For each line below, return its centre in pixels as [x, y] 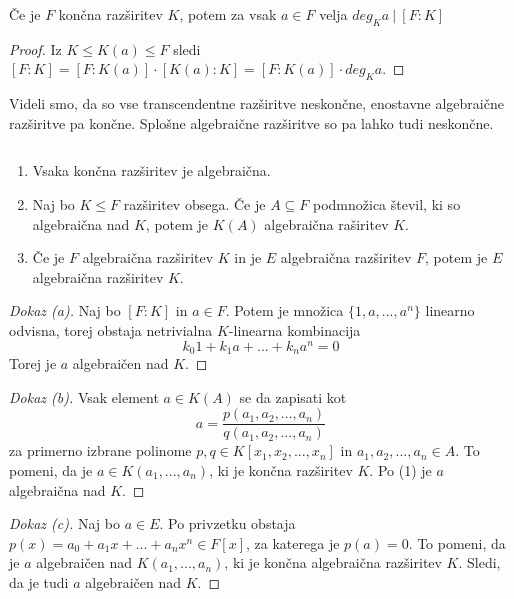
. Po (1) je [400, 469]
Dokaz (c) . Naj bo [64, 523]
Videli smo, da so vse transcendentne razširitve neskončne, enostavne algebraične [256, 103]
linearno [450, 310]
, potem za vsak [228, 14]
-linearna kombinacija [294, 329]
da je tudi [39, 581]
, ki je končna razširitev [281, 469]
